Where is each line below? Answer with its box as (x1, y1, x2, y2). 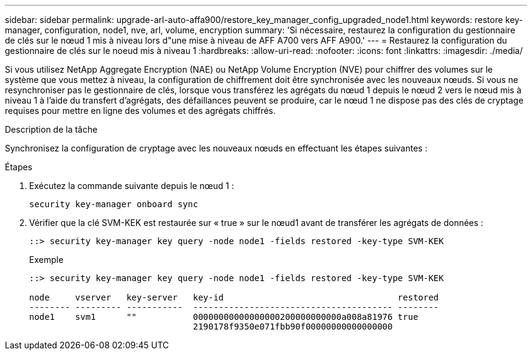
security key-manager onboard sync (29, 199, 199, 209)
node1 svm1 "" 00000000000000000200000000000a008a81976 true (29, 312, 418, 322)
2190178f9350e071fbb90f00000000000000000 (193, 322, 393, 331)
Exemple (29, 254, 64, 265)
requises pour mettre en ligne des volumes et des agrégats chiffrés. (5, 105, 276, 116)
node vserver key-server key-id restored (29, 293, 439, 302)
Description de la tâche (5, 124, 98, 134)
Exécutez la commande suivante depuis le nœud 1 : (29, 181, 234, 191)
